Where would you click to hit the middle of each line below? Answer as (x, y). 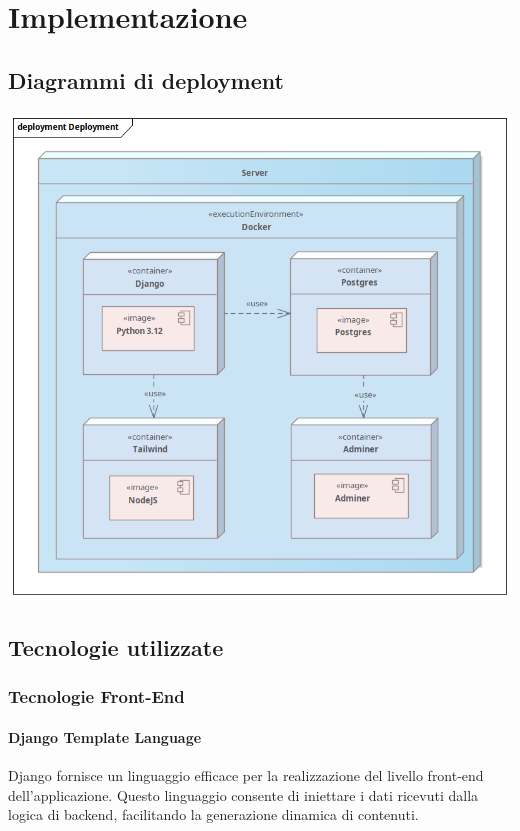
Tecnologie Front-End (96, 696)
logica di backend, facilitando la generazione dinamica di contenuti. (213, 814)
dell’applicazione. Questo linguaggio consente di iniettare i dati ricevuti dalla (243, 794)
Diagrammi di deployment (146, 79)
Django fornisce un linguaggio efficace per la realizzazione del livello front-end (246, 774)
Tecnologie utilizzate (116, 646)
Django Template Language (105, 736)
